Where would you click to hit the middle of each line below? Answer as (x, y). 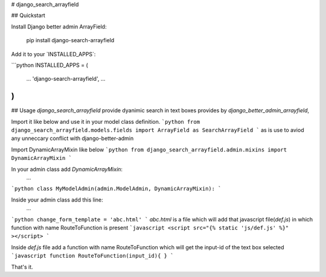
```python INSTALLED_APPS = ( (50, 65)
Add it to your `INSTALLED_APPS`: (53, 54)
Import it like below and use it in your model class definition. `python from (106, 121)
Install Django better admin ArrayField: (59, 27)
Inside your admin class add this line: (57, 200)
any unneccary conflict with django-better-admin (72, 138)
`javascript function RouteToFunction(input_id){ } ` (92, 256)
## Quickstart (28, 16)
